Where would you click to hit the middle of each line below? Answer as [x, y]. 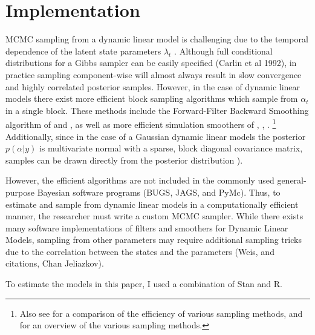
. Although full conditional [223, 51]
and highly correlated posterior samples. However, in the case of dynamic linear [153, 86]
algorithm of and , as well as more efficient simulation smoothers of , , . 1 [141, 123]
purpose [20, 192]
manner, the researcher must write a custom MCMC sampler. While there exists [154, 216]
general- [292, 180]
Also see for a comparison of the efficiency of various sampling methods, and [161, 313]
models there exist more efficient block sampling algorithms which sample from [152, 98]
